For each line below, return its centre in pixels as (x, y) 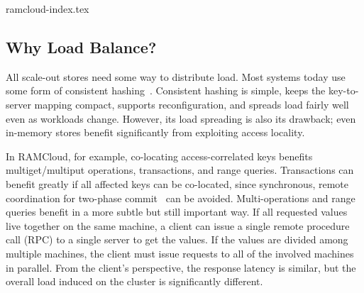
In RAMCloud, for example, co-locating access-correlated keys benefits (159, 156)
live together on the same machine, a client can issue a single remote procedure (178, 225)
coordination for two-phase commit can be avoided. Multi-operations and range (181, 198)
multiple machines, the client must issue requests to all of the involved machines (180, 253)
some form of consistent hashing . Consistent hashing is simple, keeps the (166, 90)
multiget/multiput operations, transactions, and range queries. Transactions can (180, 170)
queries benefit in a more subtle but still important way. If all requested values (177, 212)
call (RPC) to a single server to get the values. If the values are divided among (177, 239)
